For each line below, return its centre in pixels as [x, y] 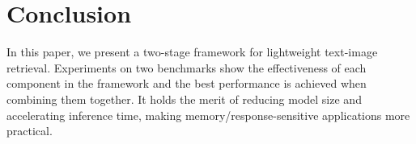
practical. [30, 131]
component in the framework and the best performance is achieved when [187, 83]
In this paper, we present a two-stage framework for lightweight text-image [192, 52]
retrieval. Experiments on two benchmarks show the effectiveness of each [187, 67]
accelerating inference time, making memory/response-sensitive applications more [208, 115]
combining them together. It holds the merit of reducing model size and [184, 99]
